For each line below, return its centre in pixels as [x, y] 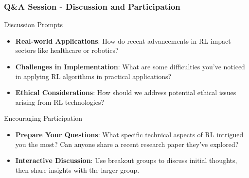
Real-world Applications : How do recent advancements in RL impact [123, 40]
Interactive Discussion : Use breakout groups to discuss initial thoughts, [126, 160]
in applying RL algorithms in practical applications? [93, 76]
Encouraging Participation [43, 118]
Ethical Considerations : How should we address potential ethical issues [126, 92]
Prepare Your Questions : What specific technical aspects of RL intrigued [129, 134]
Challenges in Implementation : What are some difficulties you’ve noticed [130, 66]
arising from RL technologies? [60, 102]
